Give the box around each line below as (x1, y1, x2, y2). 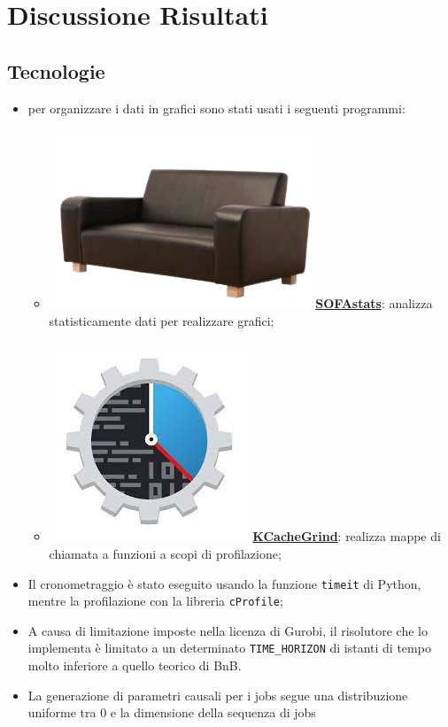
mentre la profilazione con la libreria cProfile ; (27, 592, 283, 610)
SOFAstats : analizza (315, 294, 433, 313)
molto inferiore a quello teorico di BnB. (27, 656, 242, 675)
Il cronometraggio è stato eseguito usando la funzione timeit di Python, (27, 574, 421, 592)
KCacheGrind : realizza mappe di (252, 527, 441, 545)
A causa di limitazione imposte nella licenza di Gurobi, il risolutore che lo (27, 621, 428, 639)
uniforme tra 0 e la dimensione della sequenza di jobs (27, 703, 316, 722)
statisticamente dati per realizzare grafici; (49, 311, 274, 329)
